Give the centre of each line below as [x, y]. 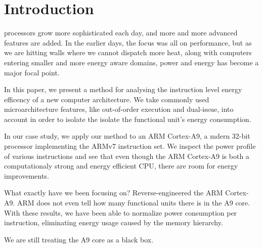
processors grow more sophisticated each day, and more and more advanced [121, 33]
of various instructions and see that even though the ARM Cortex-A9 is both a [127, 156]
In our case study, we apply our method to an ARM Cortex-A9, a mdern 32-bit [127, 136]
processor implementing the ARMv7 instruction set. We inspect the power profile [130, 146]
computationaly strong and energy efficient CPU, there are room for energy [121, 166]
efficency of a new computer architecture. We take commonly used [107, 99]
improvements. [27, 175]
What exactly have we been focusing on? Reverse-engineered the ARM [114, 193]
